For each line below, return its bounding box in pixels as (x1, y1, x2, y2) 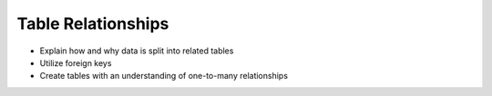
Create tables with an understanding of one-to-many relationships (39, 71, 289, 82)
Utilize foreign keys (39, 57, 112, 68)
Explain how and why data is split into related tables (39, 45, 234, 56)
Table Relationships (16, 14, 169, 34)
